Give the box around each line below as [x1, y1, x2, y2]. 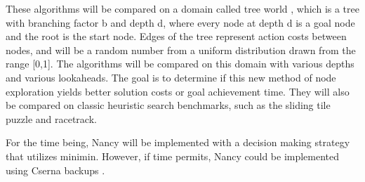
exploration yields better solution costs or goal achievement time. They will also [6, 84, 350, 98]
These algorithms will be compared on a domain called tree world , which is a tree [6, 1, 359, 15]
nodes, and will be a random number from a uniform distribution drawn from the [6, 42, 356, 57]
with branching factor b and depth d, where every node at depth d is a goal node [6, 15, 355, 30]
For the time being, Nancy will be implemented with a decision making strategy [6, 135, 350, 150]
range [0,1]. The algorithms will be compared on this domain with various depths [6, 56, 354, 71]
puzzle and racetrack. [6, 111, 97, 126]
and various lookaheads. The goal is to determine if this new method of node [6, 70, 336, 84]
